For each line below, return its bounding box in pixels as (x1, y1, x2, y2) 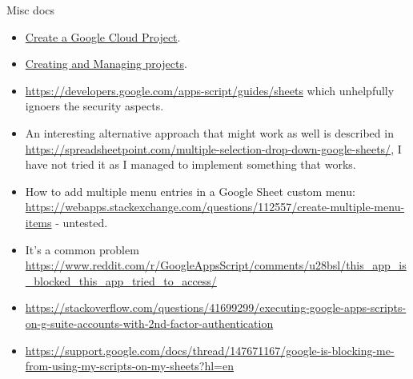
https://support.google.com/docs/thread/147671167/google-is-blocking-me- (25, 341, 395, 358)
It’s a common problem (25, 241, 139, 257)
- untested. (55, 213, 108, 230)
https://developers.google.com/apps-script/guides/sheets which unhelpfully (25, 82, 395, 98)
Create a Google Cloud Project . (25, 28, 181, 45)
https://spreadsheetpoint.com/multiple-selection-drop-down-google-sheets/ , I (25, 140, 402, 157)
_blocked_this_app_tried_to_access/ (25, 272, 217, 289)
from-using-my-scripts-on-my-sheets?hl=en (25, 357, 235, 374)
